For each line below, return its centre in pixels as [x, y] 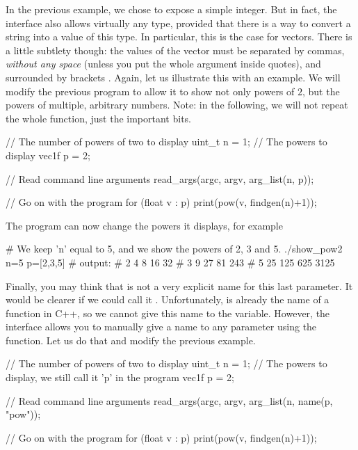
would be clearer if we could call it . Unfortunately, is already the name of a [168, 299]
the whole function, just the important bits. [99, 118]
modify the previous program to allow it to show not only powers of [150, 91]
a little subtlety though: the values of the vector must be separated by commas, [175, 50]
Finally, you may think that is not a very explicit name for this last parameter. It [179, 286]
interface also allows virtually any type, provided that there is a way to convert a [178, 23]
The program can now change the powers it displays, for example [144, 225]
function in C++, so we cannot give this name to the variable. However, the [168, 313]
